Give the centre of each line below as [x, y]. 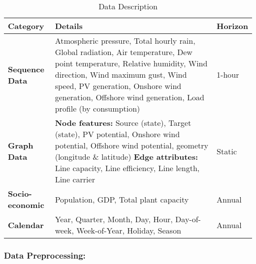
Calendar [26, 225]
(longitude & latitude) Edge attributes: [127, 157]
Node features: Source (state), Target [123, 123]
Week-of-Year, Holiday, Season [129, 230]
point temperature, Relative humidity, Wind [131, 63]
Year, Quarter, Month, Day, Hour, [114, 219]
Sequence [26, 69]
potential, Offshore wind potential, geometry [131, 145]
